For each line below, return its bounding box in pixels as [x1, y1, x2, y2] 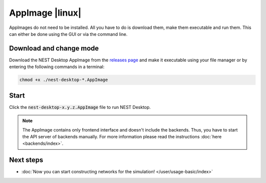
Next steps [9, 156, 43, 164]
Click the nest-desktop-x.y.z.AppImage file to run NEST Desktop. [9, 104, 151, 110]
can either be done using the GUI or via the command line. [9, 31, 128, 37]
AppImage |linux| [9, 7, 81, 18]
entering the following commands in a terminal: [9, 64, 104, 70]
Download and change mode [9, 44, 99, 52]
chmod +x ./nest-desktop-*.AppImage [19, 77, 108, 83]
